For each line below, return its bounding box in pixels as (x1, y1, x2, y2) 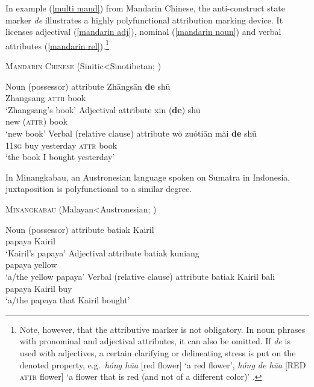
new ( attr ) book (5, 115, 68, 128)
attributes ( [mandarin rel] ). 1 (5, 37, 109, 52)
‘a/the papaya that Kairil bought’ (5, 294, 130, 306)
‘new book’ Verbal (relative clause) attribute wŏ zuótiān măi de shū (5, 127, 257, 139)
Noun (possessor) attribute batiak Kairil (5, 223, 154, 235)
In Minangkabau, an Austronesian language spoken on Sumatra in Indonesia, (5, 170, 290, 183)
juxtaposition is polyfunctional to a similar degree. (5, 182, 192, 195)
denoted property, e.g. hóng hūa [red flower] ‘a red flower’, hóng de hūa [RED (19, 358, 306, 371)
